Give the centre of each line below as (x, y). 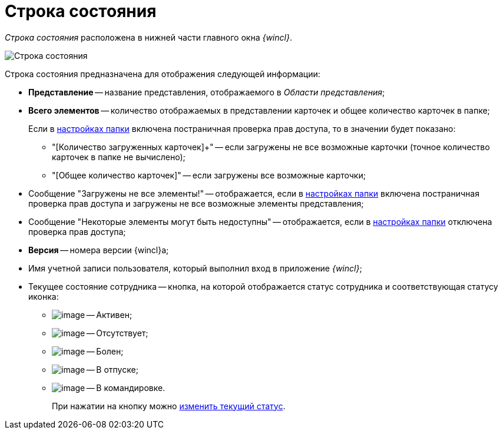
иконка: (44, 296)
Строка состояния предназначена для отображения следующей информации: (163, 74)
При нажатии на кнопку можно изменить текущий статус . (169, 406)
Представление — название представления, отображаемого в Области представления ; (207, 92)
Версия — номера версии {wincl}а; (99, 250)
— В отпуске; (112, 369)
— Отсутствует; (117, 333)
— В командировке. (126, 387)
